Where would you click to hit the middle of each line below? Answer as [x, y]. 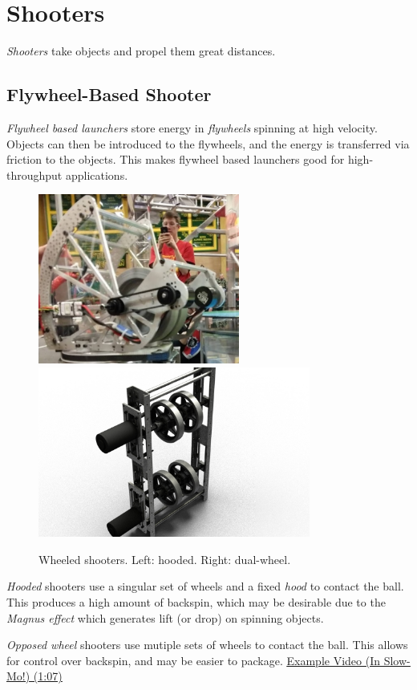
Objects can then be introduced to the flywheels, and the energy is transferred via [208, 143]
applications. [97, 175]
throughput [34, 175]
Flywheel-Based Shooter [109, 94]
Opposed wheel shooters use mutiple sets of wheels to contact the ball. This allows [207, 645]
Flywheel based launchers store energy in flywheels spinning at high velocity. [192, 127]
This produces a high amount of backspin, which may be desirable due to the [196, 602]
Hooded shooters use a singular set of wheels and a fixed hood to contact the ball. [205, 586]
